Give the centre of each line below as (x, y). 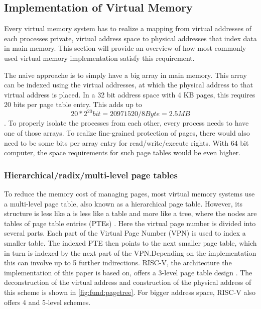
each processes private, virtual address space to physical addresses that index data (130, 38)
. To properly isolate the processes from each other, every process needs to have (126, 123)
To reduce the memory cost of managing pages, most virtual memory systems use (129, 194)
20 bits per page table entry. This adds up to (73, 104)
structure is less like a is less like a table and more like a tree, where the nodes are (130, 213)
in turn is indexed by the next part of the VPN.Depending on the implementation (130, 252)
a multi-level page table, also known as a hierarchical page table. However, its (123, 203)
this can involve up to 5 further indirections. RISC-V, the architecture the (118, 263)
